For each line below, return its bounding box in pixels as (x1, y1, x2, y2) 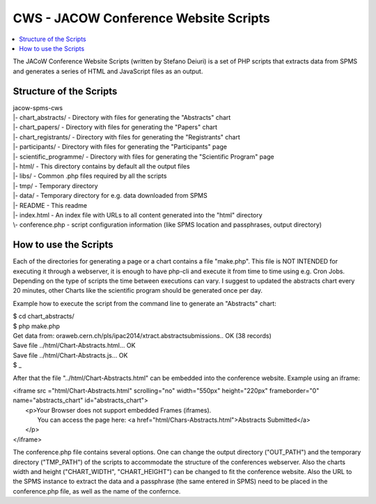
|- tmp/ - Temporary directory (13, 181, 98, 190)
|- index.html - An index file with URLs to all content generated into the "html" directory (13, 211, 263, 219)
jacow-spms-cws (13, 103, 63, 112)
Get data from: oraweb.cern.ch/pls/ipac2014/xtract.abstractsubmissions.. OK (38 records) (13, 331, 272, 339)
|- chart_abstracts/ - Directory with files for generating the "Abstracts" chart (13, 114, 231, 122)
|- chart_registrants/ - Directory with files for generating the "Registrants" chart (13, 132, 240, 141)
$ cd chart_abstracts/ (13, 312, 75, 321)
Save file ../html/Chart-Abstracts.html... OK (13, 342, 136, 350)
